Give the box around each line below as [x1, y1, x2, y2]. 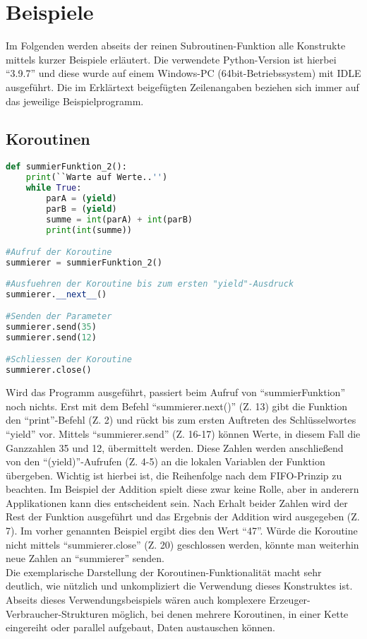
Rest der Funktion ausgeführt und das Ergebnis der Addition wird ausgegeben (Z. [6, 509, 360, 524]
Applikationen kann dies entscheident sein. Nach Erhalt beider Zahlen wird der [6, 495, 348, 510]
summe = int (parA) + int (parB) [46, 214, 193, 225]
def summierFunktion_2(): [6, 162, 127, 172]
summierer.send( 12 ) [6, 332, 97, 342]
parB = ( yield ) [46, 203, 117, 214]
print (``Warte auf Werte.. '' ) [25, 172, 168, 183]
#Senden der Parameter [6, 311, 112, 322]
